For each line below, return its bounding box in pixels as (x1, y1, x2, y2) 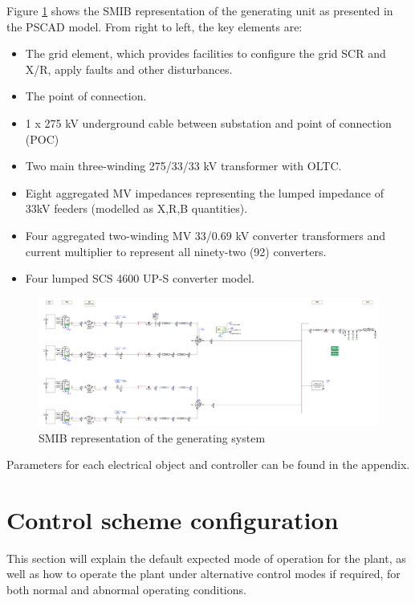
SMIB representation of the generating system (39, 429, 266, 446)
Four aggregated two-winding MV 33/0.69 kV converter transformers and (25, 226, 386, 243)
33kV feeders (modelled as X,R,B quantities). (25, 200, 248, 217)
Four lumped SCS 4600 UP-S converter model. (25, 270, 254, 287)
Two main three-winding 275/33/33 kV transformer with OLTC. (25, 157, 342, 174)
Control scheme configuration (6, 503, 339, 536)
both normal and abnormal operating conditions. (6, 581, 246, 598)
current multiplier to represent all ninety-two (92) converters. (25, 242, 327, 259)
